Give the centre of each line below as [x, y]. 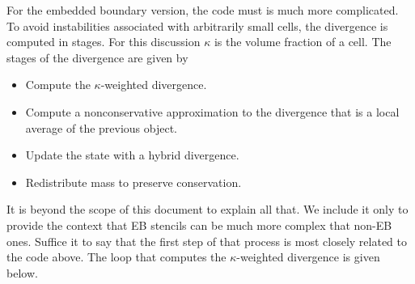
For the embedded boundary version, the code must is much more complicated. [203, 10]
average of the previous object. [102, 127]
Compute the [58, 85]
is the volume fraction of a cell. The [303, 42]
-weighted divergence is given [308, 257]
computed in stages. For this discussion [104, 42]
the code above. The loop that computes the [116, 257]
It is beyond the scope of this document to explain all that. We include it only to [207, 209]
